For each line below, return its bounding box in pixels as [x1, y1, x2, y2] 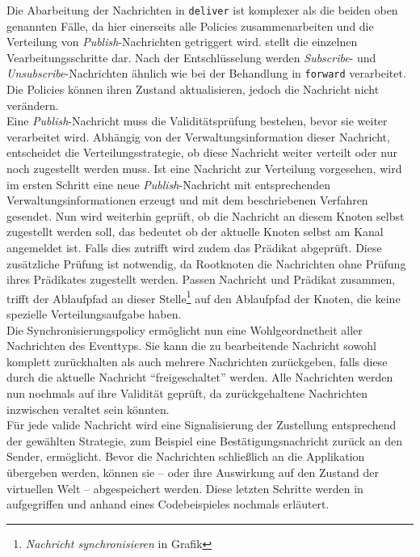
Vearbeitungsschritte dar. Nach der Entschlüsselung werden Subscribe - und [6, 49, 376, 65]
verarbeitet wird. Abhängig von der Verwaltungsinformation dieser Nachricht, [6, 128, 390, 145]
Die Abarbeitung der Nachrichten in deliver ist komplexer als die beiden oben [6, 2, 398, 18]
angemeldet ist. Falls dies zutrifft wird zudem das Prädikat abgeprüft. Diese [6, 239, 382, 256]
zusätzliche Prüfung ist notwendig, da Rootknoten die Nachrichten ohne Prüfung [6, 255, 406, 272]
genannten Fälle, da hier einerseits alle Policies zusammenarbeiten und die [6, 17, 374, 34]
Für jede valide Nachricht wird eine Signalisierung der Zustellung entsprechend [6, 416, 397, 433]
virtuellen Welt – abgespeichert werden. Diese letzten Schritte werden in [6, 479, 363, 496]
